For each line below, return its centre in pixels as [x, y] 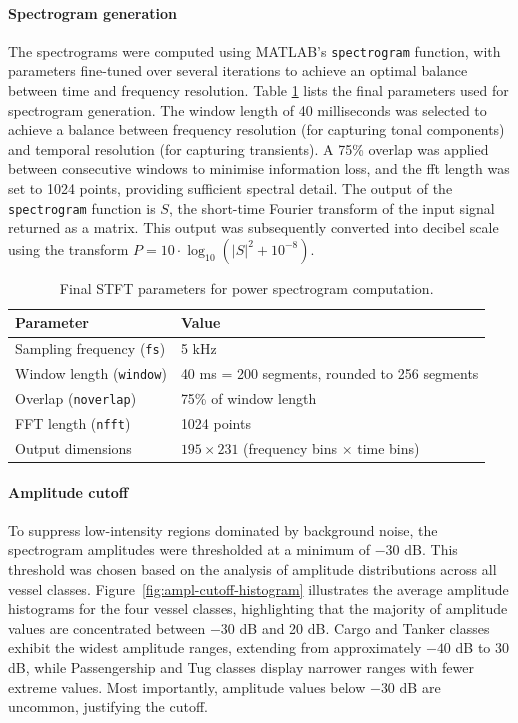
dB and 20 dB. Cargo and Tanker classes [364, 627]
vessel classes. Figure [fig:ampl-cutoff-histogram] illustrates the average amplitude [258, 588]
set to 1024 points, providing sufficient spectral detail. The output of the [230, 188]
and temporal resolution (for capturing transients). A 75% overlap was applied [248, 148]
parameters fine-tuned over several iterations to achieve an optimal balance [238, 70]
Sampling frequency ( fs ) [90, 348]
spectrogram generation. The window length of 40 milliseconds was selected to [247, 109]
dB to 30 [482, 647]
